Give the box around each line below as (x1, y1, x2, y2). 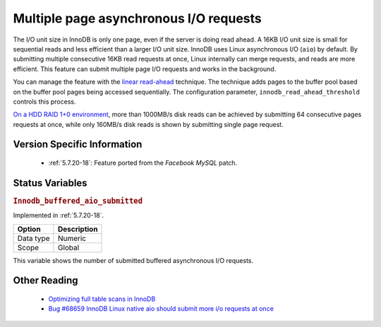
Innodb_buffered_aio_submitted (13, 196, 143, 206)
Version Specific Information (13, 138, 143, 151)
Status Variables (13, 177, 87, 189)
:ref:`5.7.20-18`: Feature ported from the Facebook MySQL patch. (48, 159, 238, 167)
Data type (17, 233, 50, 243)
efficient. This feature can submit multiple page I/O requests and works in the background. (13, 64, 277, 73)
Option (17, 224, 42, 234)
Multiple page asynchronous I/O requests (13, 11, 262, 26)
